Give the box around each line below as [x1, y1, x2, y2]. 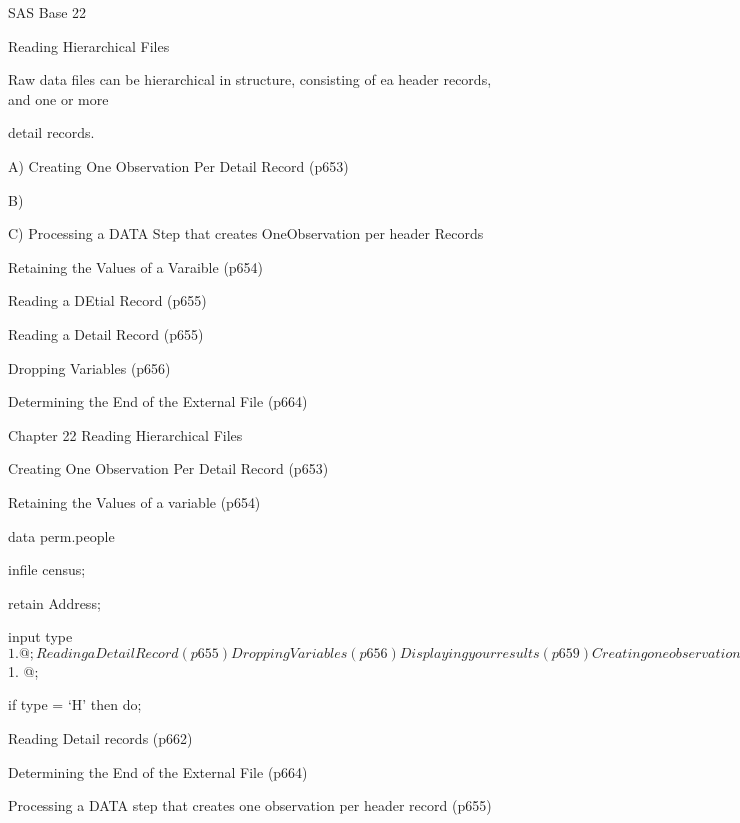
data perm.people [8, 525, 115, 546]
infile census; [8, 559, 86, 580]
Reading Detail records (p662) [8, 728, 193, 749]
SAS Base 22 [8, 2, 87, 22]
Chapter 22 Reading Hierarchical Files [8, 424, 243, 445]
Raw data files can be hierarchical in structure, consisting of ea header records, [8, 69, 492, 90]
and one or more [8, 88, 109, 109]
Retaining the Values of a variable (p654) [8, 491, 261, 512]
